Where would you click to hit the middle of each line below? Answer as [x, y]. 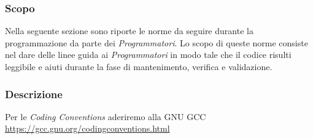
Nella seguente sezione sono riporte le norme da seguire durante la [129, 31]
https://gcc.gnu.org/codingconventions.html [87, 128]
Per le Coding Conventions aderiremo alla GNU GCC [106, 116]
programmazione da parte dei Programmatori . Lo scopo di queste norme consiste [156, 42]
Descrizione [34, 94]
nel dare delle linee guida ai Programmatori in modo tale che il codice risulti [148, 55]
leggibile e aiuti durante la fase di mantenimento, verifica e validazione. [139, 66]
